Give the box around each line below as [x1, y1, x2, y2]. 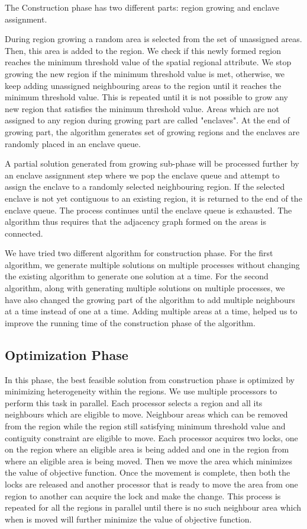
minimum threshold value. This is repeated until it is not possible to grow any [5, 91, 288, 103]
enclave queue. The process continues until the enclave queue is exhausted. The [5, 203, 292, 216]
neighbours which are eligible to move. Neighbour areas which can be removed [5, 408, 288, 420]
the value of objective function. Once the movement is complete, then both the [5, 466, 290, 479]
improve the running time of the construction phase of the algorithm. [5, 316, 256, 329]
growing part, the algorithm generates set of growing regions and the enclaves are [5, 125, 300, 138]
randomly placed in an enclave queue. [5, 137, 141, 149]
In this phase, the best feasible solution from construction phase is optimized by [5, 373, 295, 385]
